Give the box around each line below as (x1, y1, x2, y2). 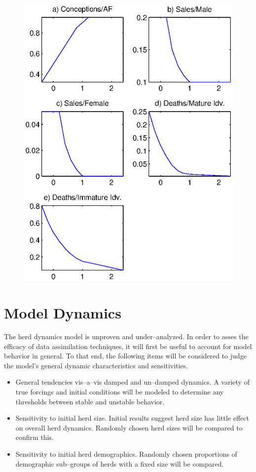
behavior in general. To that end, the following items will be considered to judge (4, 351, 247, 361)
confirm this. (15, 432, 54, 442)
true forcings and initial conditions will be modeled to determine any (15, 387, 224, 397)
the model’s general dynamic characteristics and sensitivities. (4, 360, 188, 370)
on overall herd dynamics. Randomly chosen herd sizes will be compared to (15, 422, 243, 433)
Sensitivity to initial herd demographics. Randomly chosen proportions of (15, 449, 237, 459)
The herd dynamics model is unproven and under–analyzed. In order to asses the (4, 331, 249, 342)
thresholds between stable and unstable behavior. (15, 396, 165, 406)
